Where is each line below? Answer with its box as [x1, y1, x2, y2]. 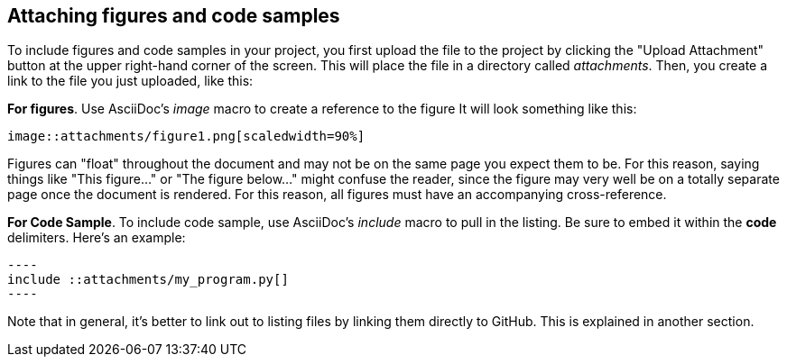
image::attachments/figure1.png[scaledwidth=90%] [7, 129, 366, 144]
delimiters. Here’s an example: [7, 230, 186, 246]
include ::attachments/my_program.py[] [7, 272, 289, 287]
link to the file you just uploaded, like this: [7, 73, 254, 89]
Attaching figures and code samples [7, 5, 340, 27]
